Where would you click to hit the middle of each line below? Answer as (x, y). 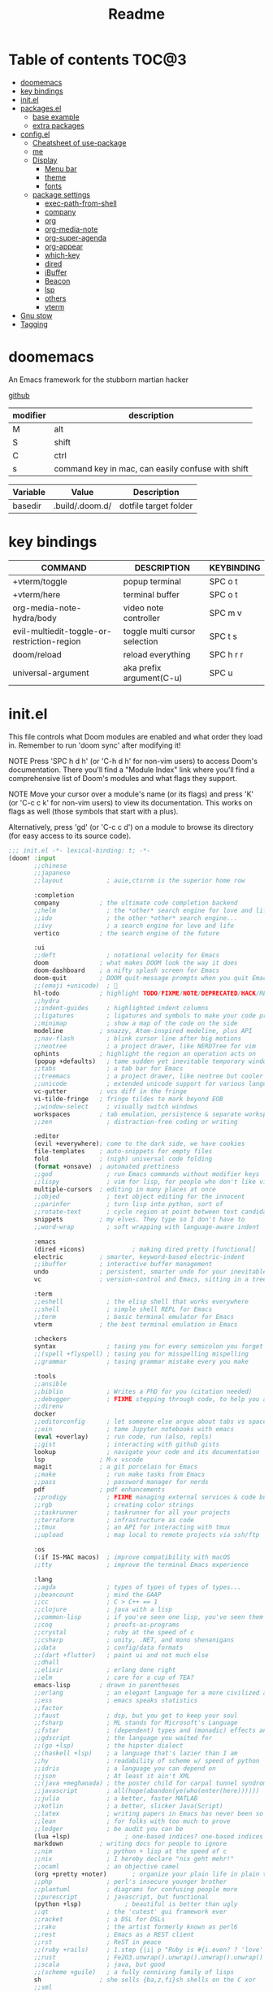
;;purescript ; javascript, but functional (121, 1897)
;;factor (48, 1708)
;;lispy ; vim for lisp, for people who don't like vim (152, 1182)
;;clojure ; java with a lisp (103, 1610)
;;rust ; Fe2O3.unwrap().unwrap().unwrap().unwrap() (149, 1957)
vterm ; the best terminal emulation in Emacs (136, 1324)
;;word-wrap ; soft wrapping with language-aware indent (147, 1227)
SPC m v (225, 613)
